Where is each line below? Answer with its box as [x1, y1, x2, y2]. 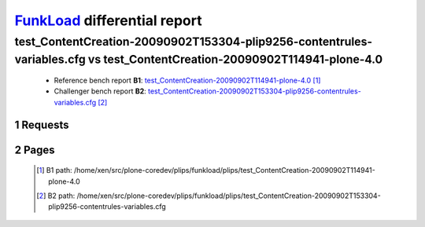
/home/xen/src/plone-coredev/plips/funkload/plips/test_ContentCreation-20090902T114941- [73, 166, 375, 175]
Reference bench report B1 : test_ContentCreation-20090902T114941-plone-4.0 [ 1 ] [54, 75, 321, 86]
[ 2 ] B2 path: [36, 191, 76, 200]
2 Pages [14, 143, 55, 156]
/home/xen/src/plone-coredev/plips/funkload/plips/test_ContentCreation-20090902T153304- [76, 191, 381, 200]
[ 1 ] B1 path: [36, 166, 72, 175]
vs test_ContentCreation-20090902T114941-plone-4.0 [87, 52, 383, 67]
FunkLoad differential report [14, 12, 202, 29]
